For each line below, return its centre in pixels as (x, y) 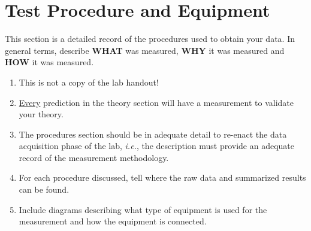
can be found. (44, 189)
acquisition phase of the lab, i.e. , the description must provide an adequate (157, 146)
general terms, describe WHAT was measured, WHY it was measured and (145, 50)
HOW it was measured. (49, 62)
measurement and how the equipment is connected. (113, 221)
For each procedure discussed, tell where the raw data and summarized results (162, 177)
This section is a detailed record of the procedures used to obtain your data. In (150, 39)
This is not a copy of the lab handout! (89, 82)
